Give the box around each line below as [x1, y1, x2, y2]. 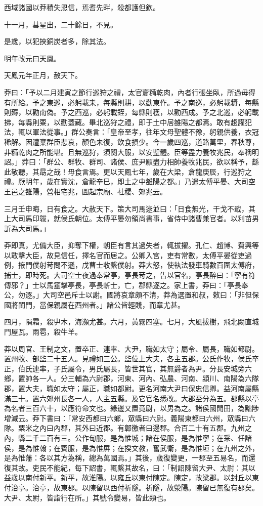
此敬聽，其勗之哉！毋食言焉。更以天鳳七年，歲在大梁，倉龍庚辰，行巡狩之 [4, 166, 252, 177]
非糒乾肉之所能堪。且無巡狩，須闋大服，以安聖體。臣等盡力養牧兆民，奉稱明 [4, 146, 259, 157]
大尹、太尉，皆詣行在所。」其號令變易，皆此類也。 [4, 492, 170, 502]
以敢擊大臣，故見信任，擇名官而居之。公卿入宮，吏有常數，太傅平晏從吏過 [4, 249, 252, 260]
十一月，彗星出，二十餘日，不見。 [4, 19, 117, 29]
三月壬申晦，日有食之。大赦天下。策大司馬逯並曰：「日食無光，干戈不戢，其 [4, 203, 255, 214]
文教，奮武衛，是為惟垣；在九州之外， [131, 442, 259, 453]
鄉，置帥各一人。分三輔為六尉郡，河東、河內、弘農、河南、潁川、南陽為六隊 [4, 373, 259, 384]
